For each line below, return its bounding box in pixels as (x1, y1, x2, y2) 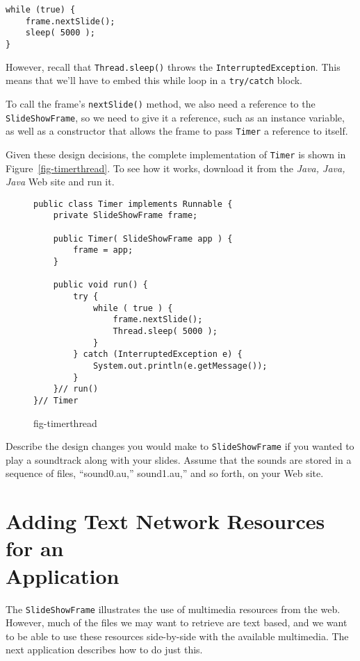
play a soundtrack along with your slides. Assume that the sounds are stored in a (6, 452, 352, 467)
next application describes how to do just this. (6, 642, 203, 657)
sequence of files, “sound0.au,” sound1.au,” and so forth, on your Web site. (6, 466, 324, 480)
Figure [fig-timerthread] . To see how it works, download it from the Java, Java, (6, 160, 345, 175)
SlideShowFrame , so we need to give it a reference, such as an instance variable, (6, 110, 345, 124)
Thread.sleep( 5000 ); (113, 326, 218, 336)
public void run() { (53, 280, 148, 290)
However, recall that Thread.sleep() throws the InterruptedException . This (6, 59, 341, 74)
